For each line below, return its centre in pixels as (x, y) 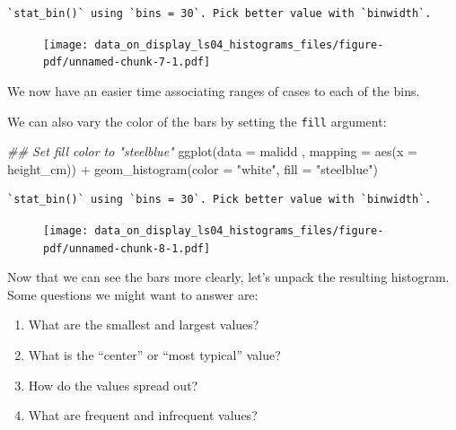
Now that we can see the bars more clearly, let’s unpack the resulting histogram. (228, 277)
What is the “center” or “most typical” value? (154, 355)
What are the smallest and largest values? (144, 325)
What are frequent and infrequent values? (143, 415)
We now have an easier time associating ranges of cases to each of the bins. (214, 90)
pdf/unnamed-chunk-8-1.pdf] (127, 248)
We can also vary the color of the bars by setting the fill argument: (197, 121)
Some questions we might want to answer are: (133, 294)
